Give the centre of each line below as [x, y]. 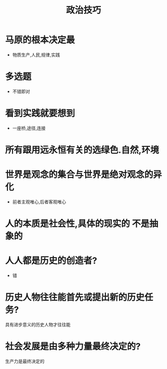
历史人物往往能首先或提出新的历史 [75, 298]
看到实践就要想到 [40, 114]
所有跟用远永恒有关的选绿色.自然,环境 [82, 150]
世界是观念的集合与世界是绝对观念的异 [84, 175]
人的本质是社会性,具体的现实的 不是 [77, 224]
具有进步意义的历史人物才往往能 [38, 324]
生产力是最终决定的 [25, 361]
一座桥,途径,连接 [29, 128]
